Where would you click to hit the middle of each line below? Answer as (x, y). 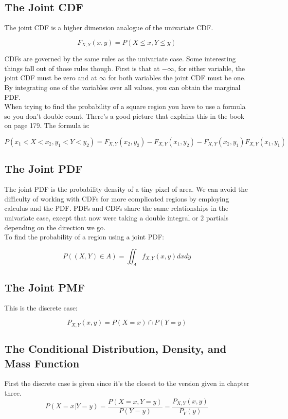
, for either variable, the (209, 68)
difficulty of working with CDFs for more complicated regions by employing (117, 198)
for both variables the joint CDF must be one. (177, 78)
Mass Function (42, 363)
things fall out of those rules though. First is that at (82, 68)
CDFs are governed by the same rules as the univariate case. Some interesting (120, 59)
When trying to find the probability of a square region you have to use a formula (125, 106)
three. (13, 393)
